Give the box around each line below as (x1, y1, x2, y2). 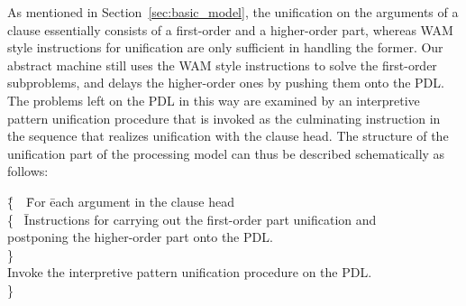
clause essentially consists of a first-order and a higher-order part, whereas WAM (7, 20, 453, 39)
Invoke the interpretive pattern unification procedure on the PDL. (7, 263, 372, 282)
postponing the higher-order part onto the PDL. (7, 227, 273, 246)
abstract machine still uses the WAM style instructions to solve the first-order (7, 55, 437, 74)
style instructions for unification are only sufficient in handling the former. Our (7, 38, 443, 57)
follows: (7, 162, 49, 181)
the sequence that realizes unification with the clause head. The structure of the (7, 126, 449, 145)
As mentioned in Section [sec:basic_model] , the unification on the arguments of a (7, 3, 459, 21)
